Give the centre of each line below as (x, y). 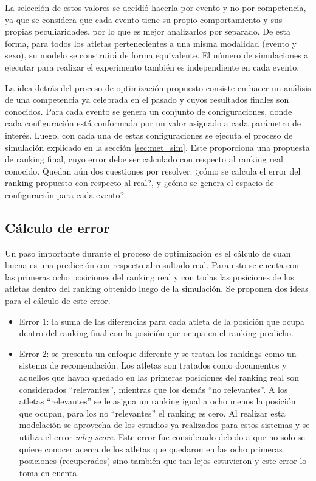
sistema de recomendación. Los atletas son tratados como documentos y (153, 365)
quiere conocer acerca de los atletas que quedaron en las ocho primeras (151, 448)
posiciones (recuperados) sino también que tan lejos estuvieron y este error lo (163, 461)
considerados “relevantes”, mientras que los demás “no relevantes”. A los (153, 389)
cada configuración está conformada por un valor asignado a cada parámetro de (153, 123)
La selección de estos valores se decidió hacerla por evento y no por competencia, (156, 7)
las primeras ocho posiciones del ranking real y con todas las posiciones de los (149, 276)
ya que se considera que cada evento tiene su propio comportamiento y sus (144, 19)
